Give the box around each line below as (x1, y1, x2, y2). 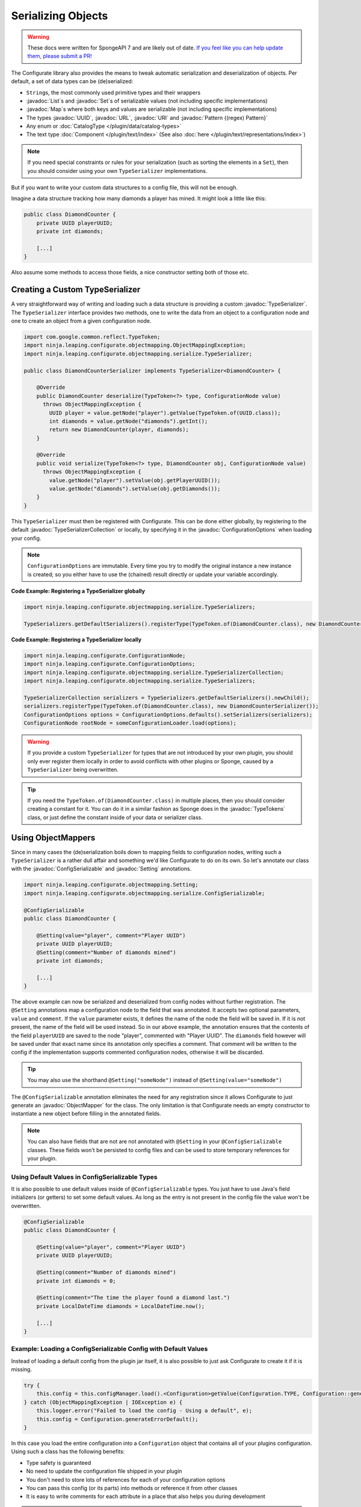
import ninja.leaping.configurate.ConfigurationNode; (23, 652, 186, 659)
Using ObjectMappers (11, 832, 96, 843)
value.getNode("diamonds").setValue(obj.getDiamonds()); (49, 485, 221, 492)
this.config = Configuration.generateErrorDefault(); (36, 1415, 199, 1423)
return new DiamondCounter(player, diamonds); (49, 426, 189, 433)
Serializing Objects (11, 9, 108, 22)
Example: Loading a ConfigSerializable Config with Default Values (11, 1345, 208, 1353)
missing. (11, 1366, 32, 1373)
